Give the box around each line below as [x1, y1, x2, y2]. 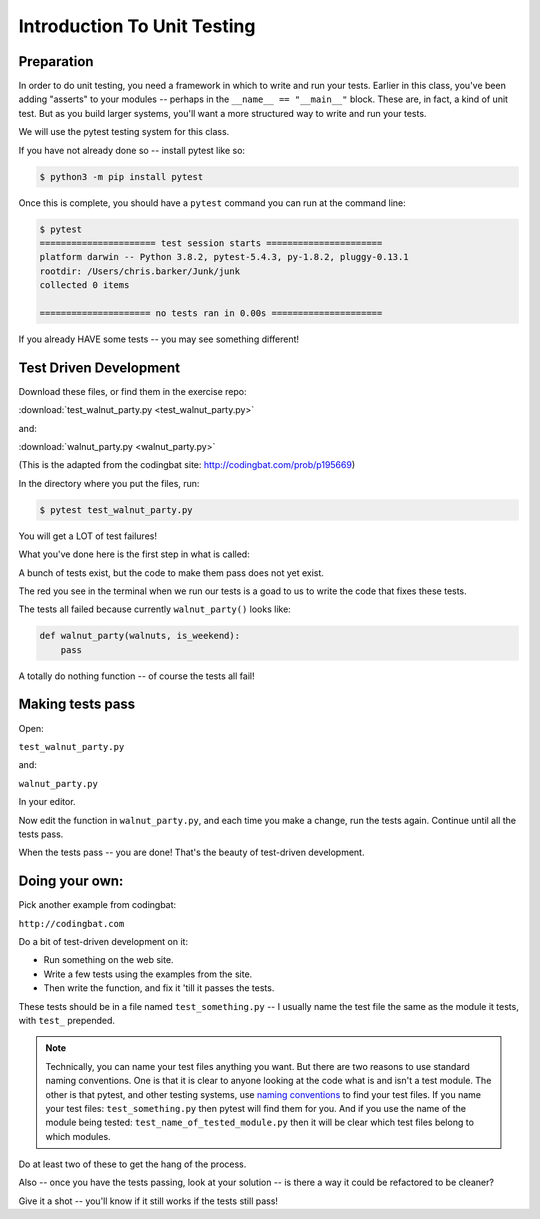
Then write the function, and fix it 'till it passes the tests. [43, 982, 275, 994]
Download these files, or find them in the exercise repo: [18, 385, 247, 397]
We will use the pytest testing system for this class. [18, 126, 230, 138]
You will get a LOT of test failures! [18, 530, 157, 542]
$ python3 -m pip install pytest [39, 171, 204, 182]
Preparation [18, 53, 94, 70]
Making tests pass [18, 696, 136, 713]
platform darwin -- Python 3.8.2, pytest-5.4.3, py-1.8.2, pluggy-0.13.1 [39, 251, 409, 263]
